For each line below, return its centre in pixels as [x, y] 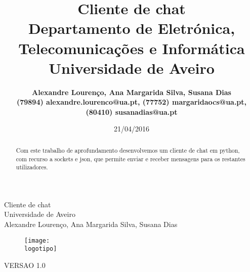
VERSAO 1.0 [25, 265]
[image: [37, 240]
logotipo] [41, 249]
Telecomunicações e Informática [132, 48]
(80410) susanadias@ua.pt [132, 111]
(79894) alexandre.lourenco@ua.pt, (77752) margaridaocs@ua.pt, [132, 102]
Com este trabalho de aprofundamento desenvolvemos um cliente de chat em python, [128, 150]
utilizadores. [32, 167]
